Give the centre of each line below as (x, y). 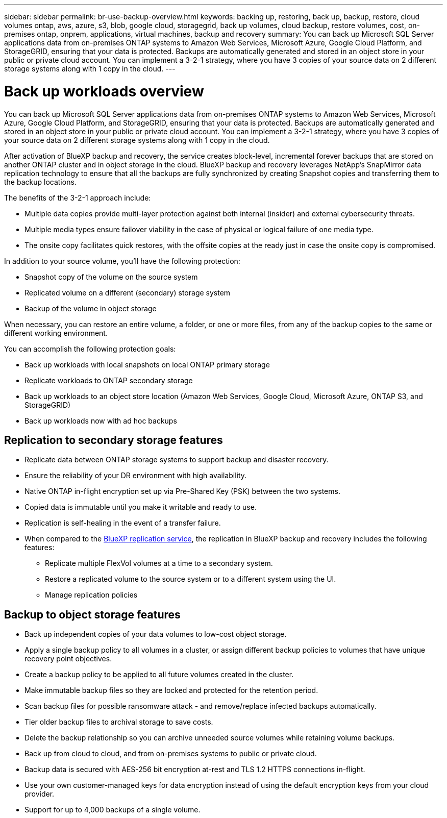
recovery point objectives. (68, 659)
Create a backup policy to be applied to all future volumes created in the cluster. (159, 675)
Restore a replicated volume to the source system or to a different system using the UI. (191, 579)
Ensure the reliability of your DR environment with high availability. (136, 476)
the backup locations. (40, 182)
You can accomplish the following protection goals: (90, 349)
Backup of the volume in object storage (91, 308)
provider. (40, 794)
